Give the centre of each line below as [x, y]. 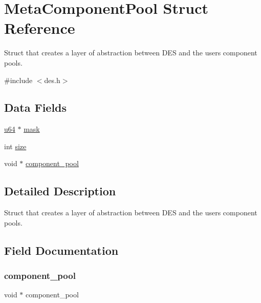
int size [15, 146]
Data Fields [36, 107]
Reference [40, 28]
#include [18, 80]
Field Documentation [61, 250]
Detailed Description [60, 191]
